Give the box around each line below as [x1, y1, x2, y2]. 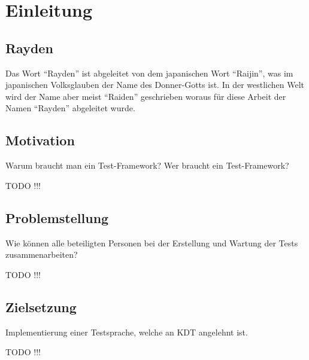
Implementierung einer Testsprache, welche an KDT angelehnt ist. [5, 325, 248, 338]
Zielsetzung [5, 297, 77, 316]
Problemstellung [5, 208, 109, 227]
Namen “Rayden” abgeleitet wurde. [5, 102, 135, 114]
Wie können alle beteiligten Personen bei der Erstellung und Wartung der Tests [5, 236, 298, 249]
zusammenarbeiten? [5, 248, 78, 261]
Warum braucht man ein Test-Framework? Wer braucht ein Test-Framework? [5, 159, 289, 172]
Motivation [5, 131, 75, 150]
